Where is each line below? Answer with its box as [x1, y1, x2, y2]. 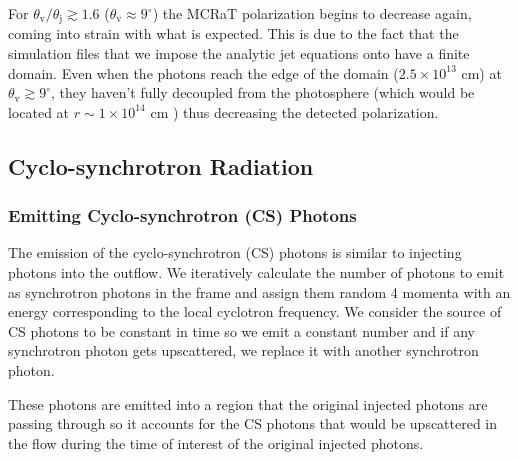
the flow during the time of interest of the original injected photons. [8, 432, 424, 453]
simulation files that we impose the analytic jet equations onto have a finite [8, 43, 470, 64]
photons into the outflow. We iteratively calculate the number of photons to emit [8, 262, 505, 283]
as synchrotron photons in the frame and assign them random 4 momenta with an [8, 281, 511, 302]
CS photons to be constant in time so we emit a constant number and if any [8, 320, 475, 341]
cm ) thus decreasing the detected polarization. [150, 101, 439, 122]
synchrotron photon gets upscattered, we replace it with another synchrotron [8, 340, 479, 361]
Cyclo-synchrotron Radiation [8, 150, 314, 181]
